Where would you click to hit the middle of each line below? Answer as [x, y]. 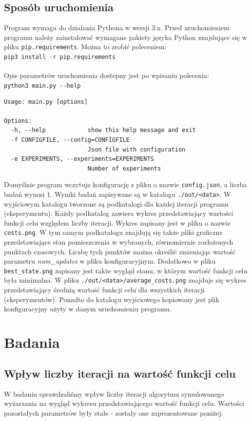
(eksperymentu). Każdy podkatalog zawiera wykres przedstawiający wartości [119, 213]
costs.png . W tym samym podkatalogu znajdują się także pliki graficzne [113, 232]
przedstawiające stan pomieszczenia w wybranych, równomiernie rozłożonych [119, 242]
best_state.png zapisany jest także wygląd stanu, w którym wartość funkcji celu [126, 270]
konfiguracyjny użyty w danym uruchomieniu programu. [88, 309]
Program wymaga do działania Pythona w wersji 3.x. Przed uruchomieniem [117, 28]
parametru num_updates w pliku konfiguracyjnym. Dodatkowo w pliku [110, 261]
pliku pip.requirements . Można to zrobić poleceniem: [85, 47]
